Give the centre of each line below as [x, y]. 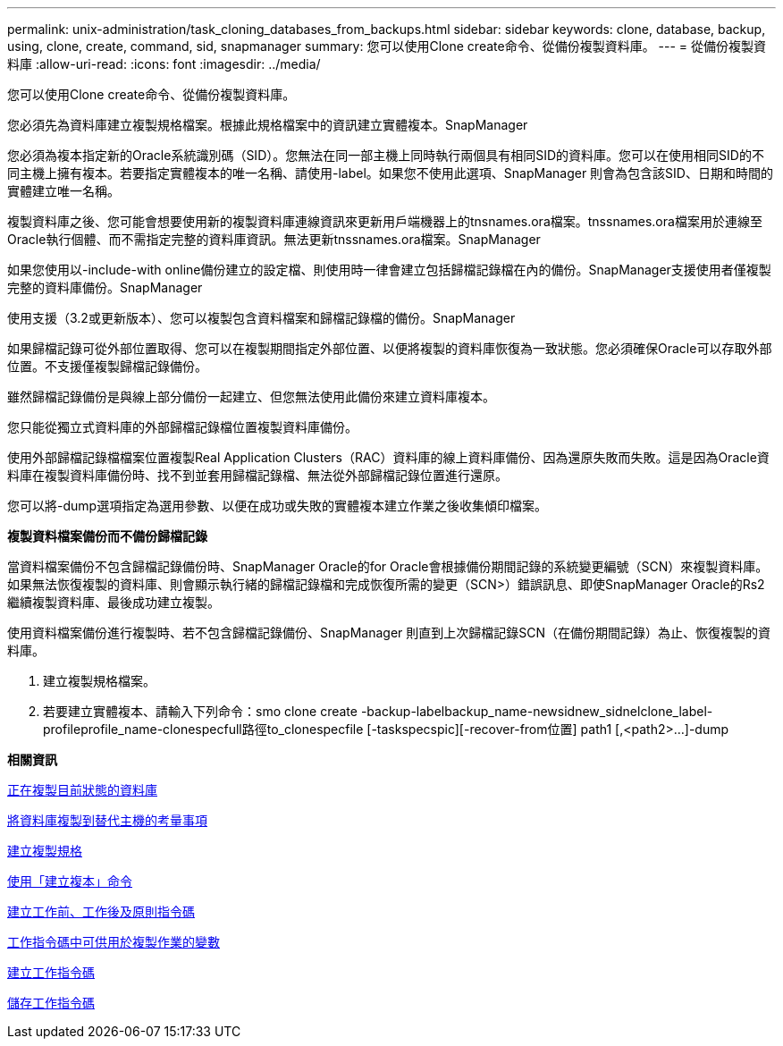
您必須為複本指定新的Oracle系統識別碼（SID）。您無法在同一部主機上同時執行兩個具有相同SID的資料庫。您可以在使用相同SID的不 [386, 155]
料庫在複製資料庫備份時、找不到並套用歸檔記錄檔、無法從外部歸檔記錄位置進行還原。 [257, 475]
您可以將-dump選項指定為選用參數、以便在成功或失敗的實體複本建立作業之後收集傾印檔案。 [278, 506]
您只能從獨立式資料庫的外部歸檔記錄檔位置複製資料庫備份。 [182, 427]
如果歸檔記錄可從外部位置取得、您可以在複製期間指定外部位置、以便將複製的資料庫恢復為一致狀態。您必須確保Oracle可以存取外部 [390, 348]
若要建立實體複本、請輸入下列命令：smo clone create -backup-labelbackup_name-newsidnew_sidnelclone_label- [378, 711]
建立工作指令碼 [51, 972]
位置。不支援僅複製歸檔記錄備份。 [107, 366]
